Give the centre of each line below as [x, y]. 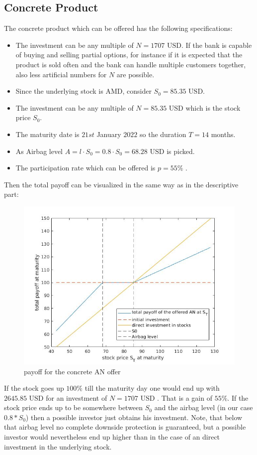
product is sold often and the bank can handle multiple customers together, [131, 64]
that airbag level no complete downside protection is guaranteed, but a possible [125, 427]
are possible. [135, 74]
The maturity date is [47, 134]
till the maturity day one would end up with [152, 388]
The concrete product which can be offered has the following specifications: [118, 28]
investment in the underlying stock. [58, 446]
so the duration [163, 134]
